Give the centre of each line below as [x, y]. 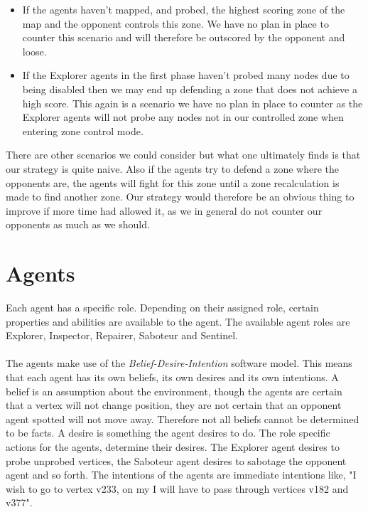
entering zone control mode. [83, 130]
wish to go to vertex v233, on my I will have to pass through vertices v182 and [177, 488]
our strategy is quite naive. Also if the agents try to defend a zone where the [173, 168]
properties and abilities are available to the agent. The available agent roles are [178, 321]
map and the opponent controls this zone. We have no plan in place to [175, 23]
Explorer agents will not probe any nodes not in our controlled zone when [183, 117]
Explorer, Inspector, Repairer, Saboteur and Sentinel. [122, 335]
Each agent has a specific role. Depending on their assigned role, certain [162, 308]
